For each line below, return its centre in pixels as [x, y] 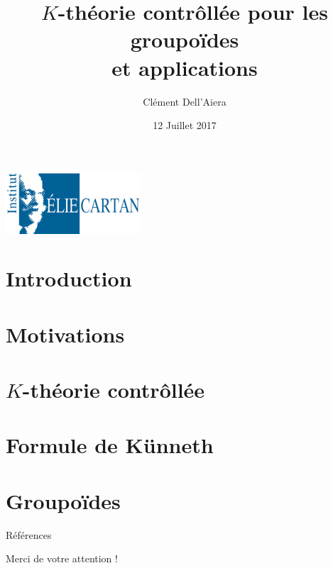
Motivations [65, 334]
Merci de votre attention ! [62, 558]
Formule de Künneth [110, 445]
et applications [185, 67]
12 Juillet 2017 [185, 125]
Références [29, 534]
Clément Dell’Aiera [185, 101]
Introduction [69, 278]
